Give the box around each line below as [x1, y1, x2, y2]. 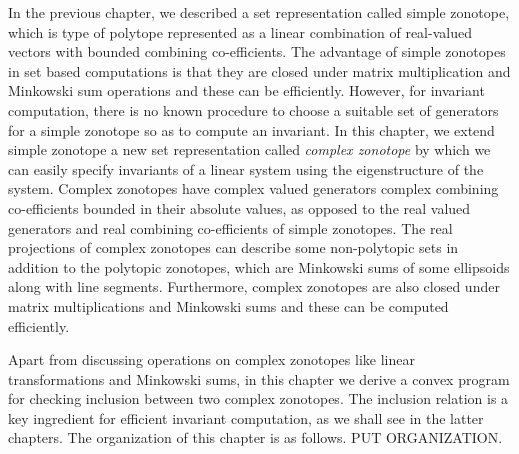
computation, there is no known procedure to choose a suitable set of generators [8, 99, 499, 120]
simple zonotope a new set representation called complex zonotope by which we [8, 139, 491, 160]
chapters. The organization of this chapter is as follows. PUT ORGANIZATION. [8, 427, 503, 448]
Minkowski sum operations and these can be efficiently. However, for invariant [8, 80, 485, 101]
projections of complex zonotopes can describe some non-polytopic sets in [8, 237, 459, 258]
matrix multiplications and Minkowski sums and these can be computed [8, 295, 449, 316]
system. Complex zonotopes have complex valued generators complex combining [8, 178, 499, 199]
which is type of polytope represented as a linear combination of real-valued [8, 21, 472, 42]
